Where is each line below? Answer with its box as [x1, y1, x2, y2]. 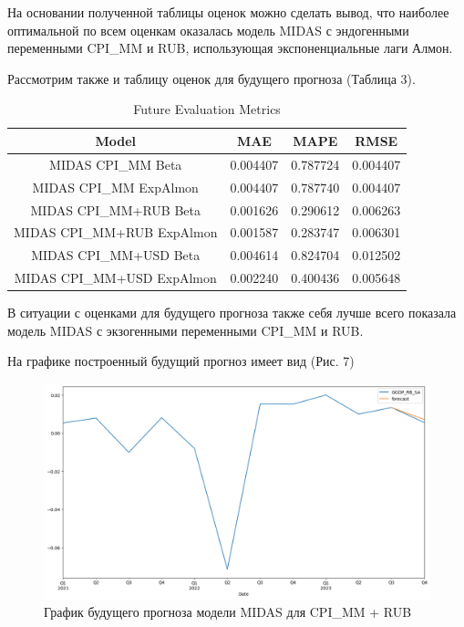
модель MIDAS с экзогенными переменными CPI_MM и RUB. [7, 320, 364, 340]
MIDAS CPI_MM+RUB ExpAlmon [14, 223, 218, 242]
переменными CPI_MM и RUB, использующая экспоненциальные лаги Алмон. [7, 38, 453, 57]
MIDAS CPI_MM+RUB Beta [30, 200, 201, 219]
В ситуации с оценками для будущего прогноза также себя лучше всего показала [7, 303, 457, 322]
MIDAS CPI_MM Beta [49, 154, 182, 173]
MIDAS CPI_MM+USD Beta [31, 246, 201, 265]
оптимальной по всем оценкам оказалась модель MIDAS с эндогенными [7, 20, 409, 39]
